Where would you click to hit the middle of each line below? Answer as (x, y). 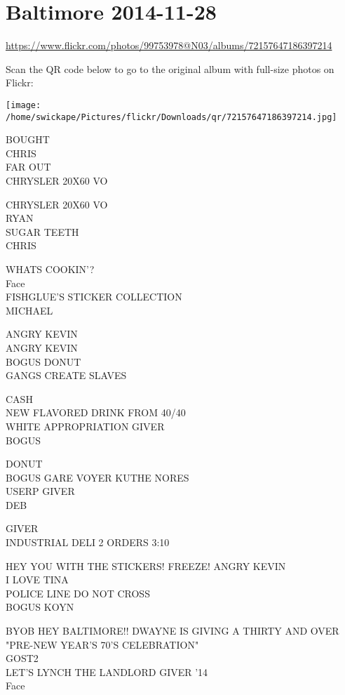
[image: (23, 105)
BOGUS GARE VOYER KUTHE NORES (97, 477)
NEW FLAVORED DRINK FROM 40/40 (96, 412)
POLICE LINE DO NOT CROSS (78, 593)
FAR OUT (28, 167)
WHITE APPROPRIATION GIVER (85, 426)
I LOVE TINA (37, 580)
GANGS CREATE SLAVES (66, 375)
